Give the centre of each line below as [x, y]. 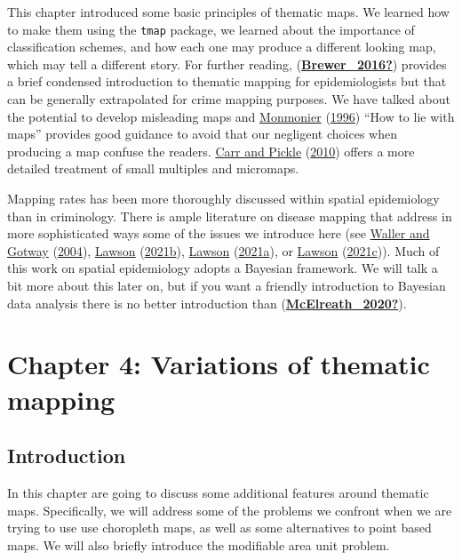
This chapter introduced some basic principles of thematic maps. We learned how [228, 12]
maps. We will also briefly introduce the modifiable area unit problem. [199, 544]
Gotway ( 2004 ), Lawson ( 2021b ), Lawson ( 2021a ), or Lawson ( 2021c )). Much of [223, 250]
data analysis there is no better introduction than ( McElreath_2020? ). [207, 303]
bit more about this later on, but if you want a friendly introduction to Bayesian [227, 285]
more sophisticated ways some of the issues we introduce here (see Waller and [219, 233]
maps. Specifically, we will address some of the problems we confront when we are [230, 510]
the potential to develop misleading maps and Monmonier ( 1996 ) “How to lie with [231, 116]
